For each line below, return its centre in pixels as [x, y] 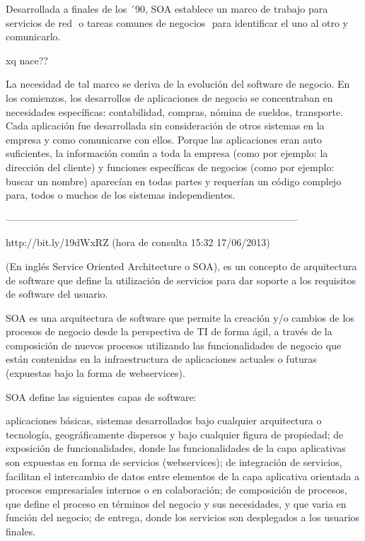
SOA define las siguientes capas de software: [101, 396]
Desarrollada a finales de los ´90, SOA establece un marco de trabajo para [167, 8]
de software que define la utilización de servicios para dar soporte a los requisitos [181, 280]
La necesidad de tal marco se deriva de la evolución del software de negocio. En [178, 84]
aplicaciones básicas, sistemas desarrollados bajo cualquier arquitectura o [164, 420]
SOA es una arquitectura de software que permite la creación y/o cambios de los [180, 317]
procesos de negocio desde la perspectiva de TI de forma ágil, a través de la [169, 331]
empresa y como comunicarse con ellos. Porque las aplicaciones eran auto [164, 139]
